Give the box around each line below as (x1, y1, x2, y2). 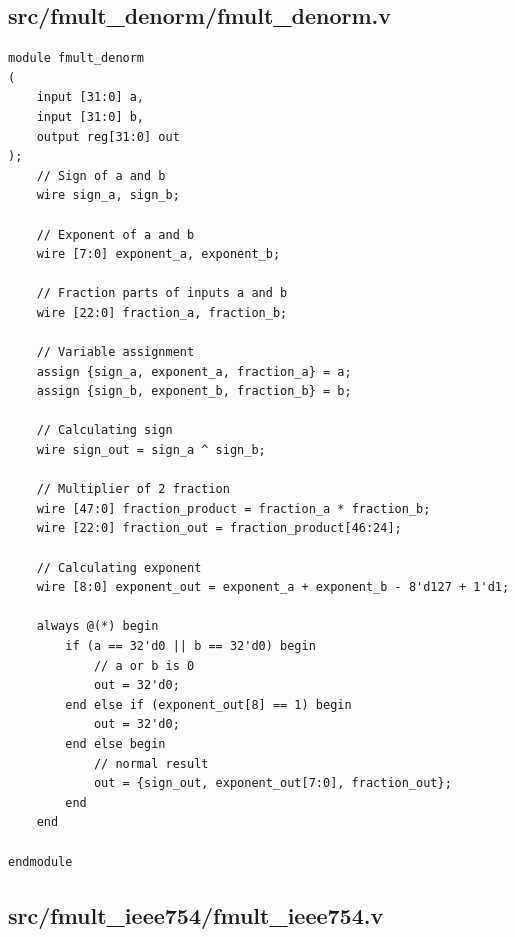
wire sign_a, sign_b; (36, 188, 180, 203)
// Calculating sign (36, 423, 173, 438)
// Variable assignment (36, 345, 195, 360)
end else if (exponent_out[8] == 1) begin (65, 697, 352, 712)
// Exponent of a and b (36, 227, 195, 242)
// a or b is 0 (93, 658, 195, 673)
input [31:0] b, (36, 109, 145, 124)
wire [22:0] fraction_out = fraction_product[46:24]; (36, 521, 402, 536)
